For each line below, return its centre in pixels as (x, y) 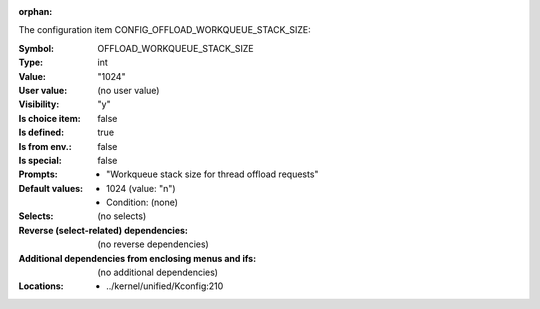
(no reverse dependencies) (153, 244)
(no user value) (128, 90)
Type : (31, 62)
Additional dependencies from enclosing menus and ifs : (137, 258)
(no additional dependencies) (158, 272)
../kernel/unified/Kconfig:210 (165, 286)
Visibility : (39, 104)
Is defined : (41, 132)
